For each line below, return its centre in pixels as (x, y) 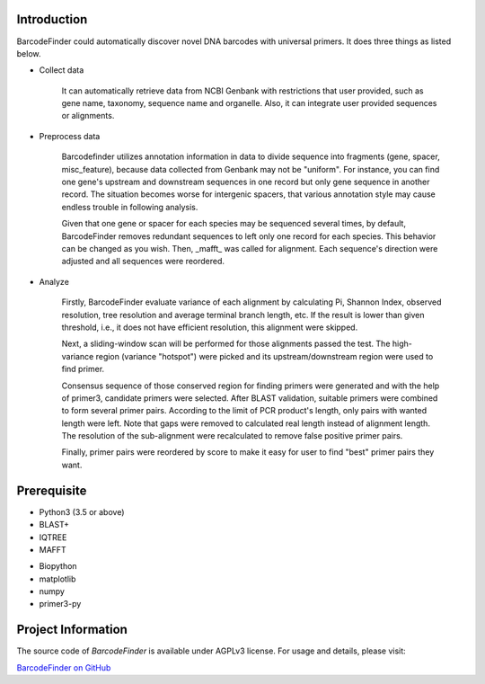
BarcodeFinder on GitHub (64, 667)
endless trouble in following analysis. (130, 207)
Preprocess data (70, 136)
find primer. (83, 369)
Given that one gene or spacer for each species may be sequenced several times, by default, (234, 224)
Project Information (72, 630)
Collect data (62, 70)
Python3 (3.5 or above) (82, 511)
